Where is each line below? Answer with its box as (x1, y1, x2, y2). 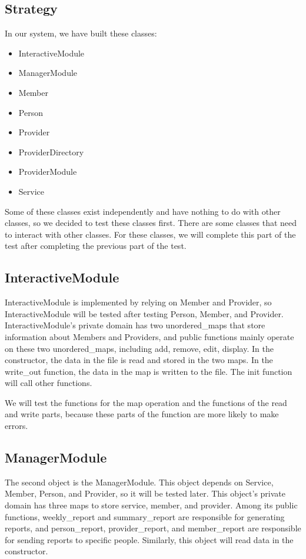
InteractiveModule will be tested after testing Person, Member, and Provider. (5, 307, 284, 320)
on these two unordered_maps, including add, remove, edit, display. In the (5, 342, 274, 354)
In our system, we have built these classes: (5, 27, 157, 39)
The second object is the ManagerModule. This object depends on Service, (5, 475, 274, 488)
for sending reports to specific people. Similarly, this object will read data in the (5, 533, 294, 545)
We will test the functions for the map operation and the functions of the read (5, 396, 287, 408)
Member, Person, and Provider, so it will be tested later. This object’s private (5, 487, 286, 500)
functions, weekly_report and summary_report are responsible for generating (5, 510, 285, 523)
